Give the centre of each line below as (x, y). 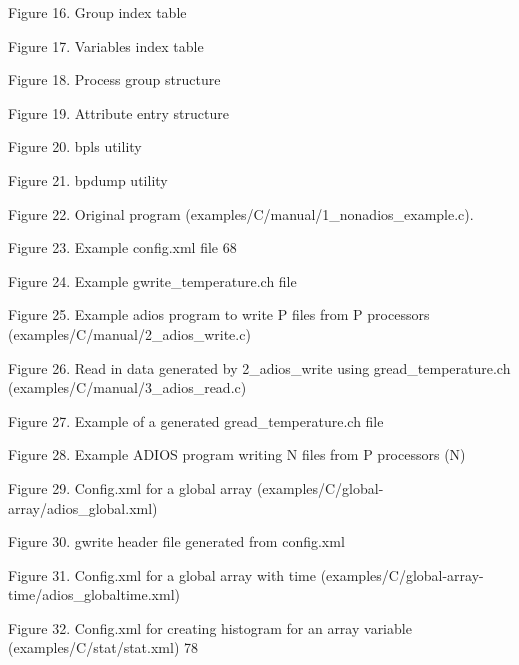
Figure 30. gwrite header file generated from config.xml (176, 541)
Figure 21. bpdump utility (88, 179)
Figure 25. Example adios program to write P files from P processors (219, 314)
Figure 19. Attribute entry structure (118, 112)
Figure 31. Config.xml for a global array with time (162, 574)
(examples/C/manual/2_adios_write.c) (129, 333)
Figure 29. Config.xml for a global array (130, 487)
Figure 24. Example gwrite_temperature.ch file (152, 280)
